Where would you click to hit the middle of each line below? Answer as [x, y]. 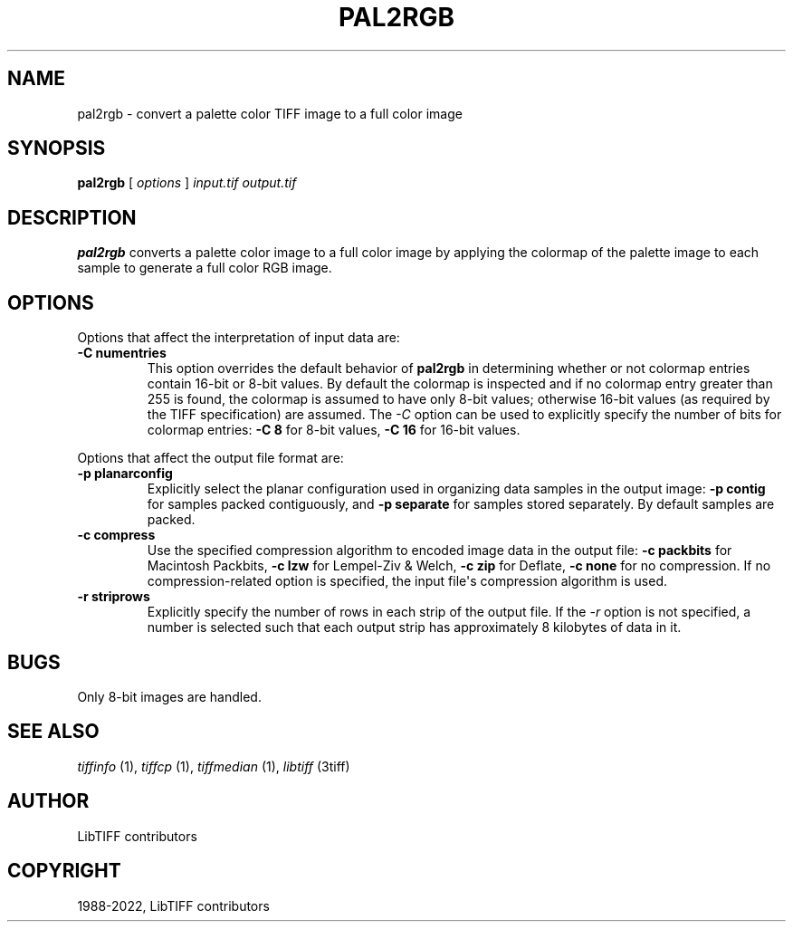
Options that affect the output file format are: [210, 458]
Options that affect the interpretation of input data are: [239, 338]
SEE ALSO [53, 732]
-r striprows [114, 597]
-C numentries [122, 353]
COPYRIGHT [64, 871]
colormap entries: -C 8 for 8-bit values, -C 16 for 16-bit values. [334, 430]
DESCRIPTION [72, 217]
